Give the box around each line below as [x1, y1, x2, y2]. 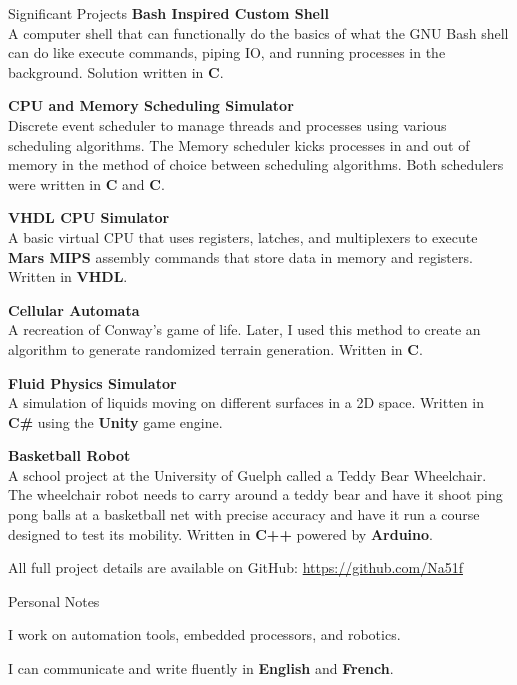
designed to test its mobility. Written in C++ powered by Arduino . [8, 523, 433, 544]
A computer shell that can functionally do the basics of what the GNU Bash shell [8, 22, 509, 43]
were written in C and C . [8, 173, 165, 194]
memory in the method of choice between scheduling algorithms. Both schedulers [8, 154, 504, 175]
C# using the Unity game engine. [8, 411, 223, 432]
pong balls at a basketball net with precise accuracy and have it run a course [8, 504, 480, 525]
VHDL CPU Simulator [8, 207, 170, 228]
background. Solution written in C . [8, 61, 224, 82]
